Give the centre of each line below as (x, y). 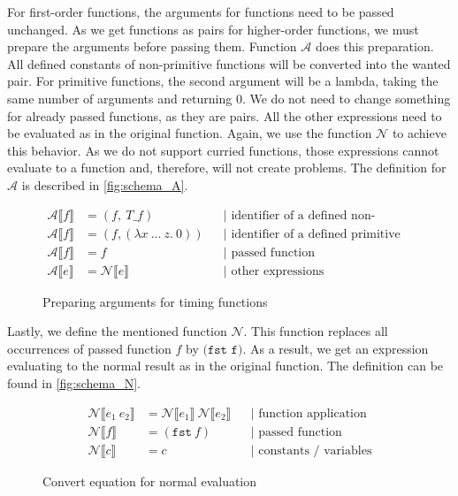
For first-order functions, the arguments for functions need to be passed (201, 11)
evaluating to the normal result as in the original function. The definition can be (225, 366)
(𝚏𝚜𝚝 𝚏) (223, 350)
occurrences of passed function (89, 348)
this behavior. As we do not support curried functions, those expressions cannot (223, 150)
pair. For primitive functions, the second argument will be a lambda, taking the (223, 81)
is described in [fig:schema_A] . (105, 184)
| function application (309, 413)
